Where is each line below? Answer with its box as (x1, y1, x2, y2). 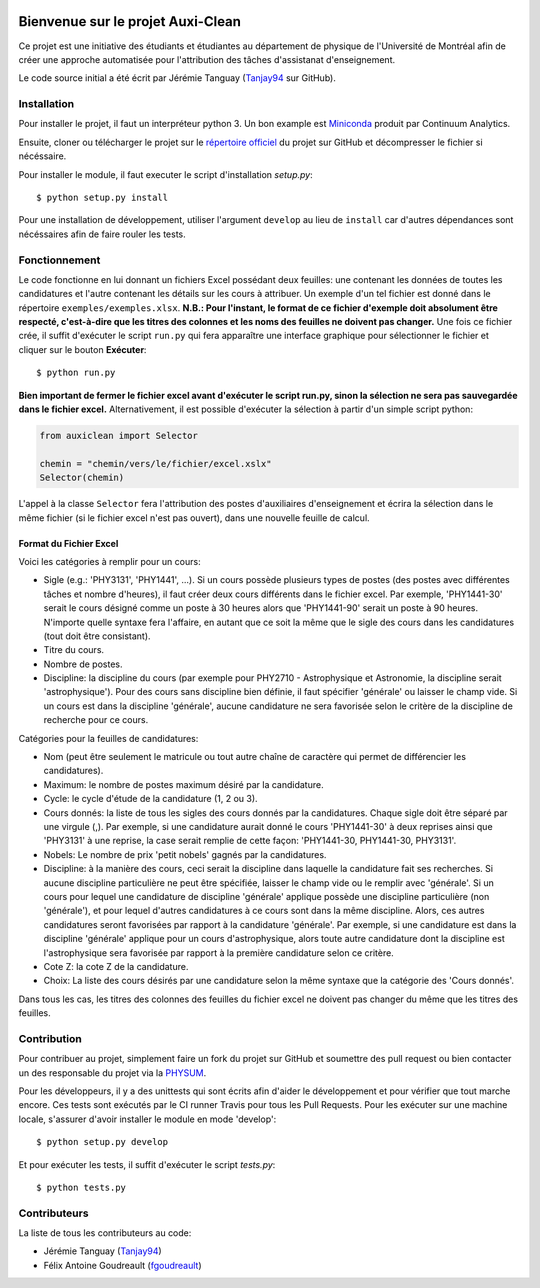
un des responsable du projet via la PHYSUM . (18, 1066, 207, 1079)
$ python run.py (36, 367, 116, 379)
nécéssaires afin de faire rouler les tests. (18, 228, 187, 240)
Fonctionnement (18, 253, 101, 267)
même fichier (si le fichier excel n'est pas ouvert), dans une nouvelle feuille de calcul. (18, 511, 370, 524)
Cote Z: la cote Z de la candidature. (43, 960, 189, 972)
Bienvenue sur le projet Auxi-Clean (18, 13, 242, 30)
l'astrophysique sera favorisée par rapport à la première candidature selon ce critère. (43, 946, 394, 959)
